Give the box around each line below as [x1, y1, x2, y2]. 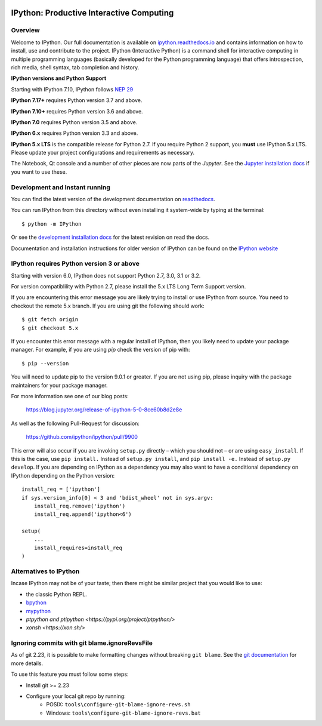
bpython [26, 599, 47, 606]
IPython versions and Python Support [11, 75, 107, 82]
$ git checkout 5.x [21, 324, 79, 331]
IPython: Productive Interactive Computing [11, 8, 174, 18]
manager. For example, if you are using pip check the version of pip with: [11, 346, 190, 353]
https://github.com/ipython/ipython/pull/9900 [26, 433, 138, 441]
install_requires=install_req [33, 544, 122, 551]
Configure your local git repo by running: [26, 693, 126, 700]
